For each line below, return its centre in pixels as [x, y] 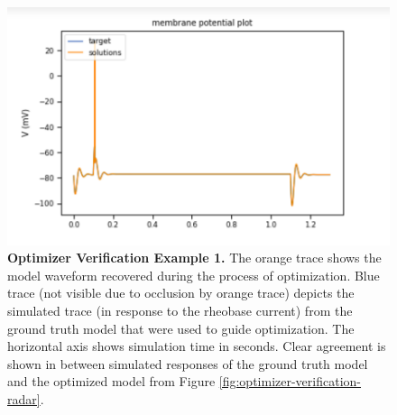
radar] [24, 398]
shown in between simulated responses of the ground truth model [188, 363]
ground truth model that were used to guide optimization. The [181, 328]
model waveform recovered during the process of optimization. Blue [194, 275]
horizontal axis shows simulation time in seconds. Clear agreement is [197, 346]
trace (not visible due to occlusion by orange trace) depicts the [181, 293]
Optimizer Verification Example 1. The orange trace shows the [194, 258]
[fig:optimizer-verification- [290, 381]
